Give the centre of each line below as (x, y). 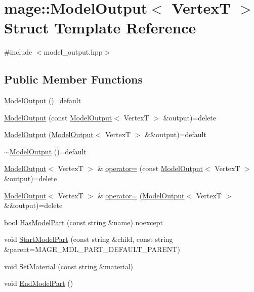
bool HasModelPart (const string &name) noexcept (83, 222)
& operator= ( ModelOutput (141, 195)
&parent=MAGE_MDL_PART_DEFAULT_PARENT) (92, 249)
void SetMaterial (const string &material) (69, 266)
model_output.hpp (73, 52)
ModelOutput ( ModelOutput (49, 134)
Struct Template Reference (100, 28)
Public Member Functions (73, 79)
